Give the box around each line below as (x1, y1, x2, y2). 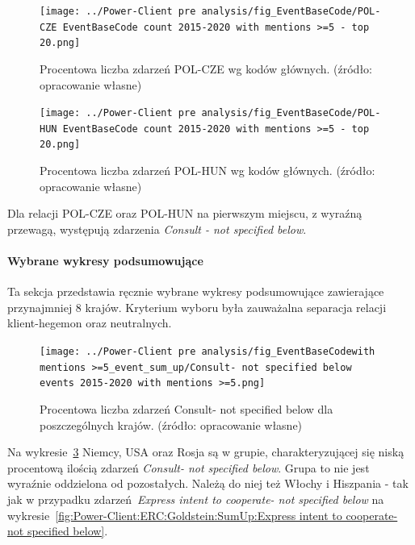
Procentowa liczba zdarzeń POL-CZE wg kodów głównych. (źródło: (40, 60, 373, 77)
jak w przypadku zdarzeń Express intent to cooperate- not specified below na (7, 491, 384, 508)
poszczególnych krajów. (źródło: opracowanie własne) (40, 416, 303, 433)
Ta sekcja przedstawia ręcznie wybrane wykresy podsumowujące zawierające (7, 283, 384, 300)
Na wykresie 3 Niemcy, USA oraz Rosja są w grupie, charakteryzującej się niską (7, 443, 405, 460)
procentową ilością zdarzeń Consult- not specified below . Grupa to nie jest (7, 459, 370, 476)
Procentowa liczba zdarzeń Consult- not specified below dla (40, 401, 333, 418)
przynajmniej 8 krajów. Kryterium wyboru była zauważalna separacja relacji (7, 298, 387, 315)
